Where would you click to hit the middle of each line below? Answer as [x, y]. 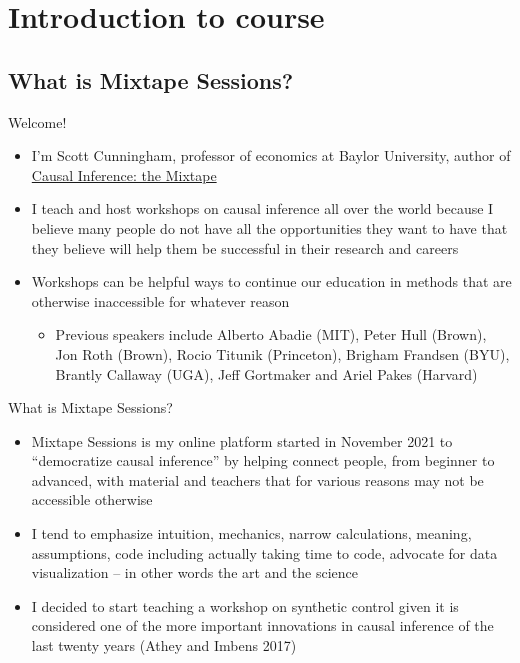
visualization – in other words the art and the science [195, 572]
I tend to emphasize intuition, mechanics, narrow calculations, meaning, [251, 533]
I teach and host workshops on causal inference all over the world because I [262, 208]
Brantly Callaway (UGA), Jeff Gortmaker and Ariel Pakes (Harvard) [266, 373]
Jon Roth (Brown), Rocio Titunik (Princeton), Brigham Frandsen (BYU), [282, 353]
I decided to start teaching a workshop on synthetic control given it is [245, 605]
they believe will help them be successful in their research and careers [245, 247]
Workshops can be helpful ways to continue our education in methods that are [271, 281]
